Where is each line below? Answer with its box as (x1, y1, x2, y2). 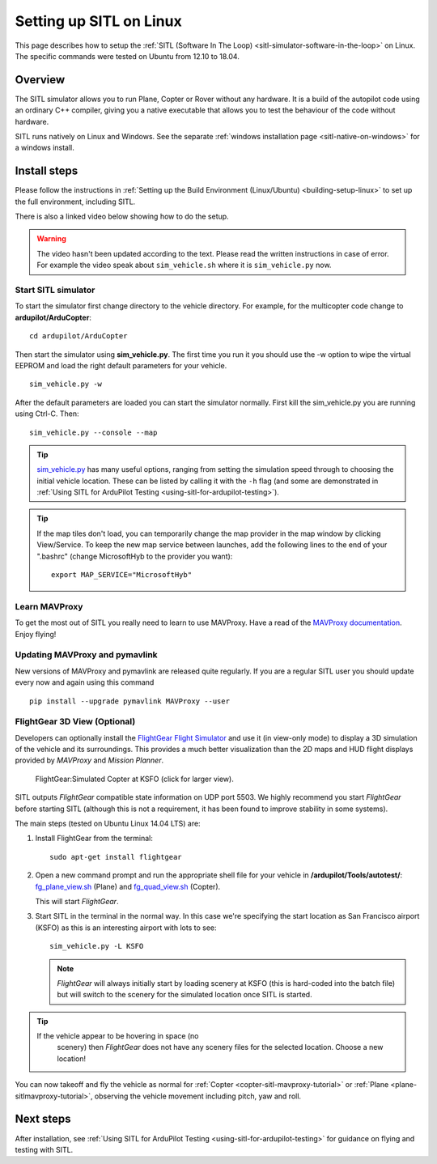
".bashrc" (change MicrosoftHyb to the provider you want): (36, 551, 233, 561)
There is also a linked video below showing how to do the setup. (15, 211, 230, 222)
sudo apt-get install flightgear (49, 852, 182, 861)
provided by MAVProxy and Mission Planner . (15, 755, 164, 765)
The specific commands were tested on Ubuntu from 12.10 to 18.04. (15, 51, 240, 61)
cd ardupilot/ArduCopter (29, 332, 128, 341)
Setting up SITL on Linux (15, 12, 182, 30)
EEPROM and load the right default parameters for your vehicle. (15, 360, 227, 370)
